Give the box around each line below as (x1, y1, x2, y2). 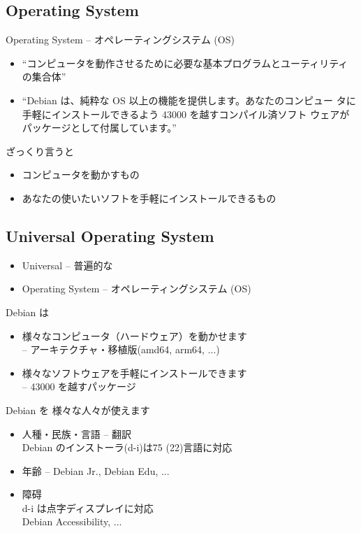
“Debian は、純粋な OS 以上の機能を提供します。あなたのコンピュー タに (22, 92, 356, 107)
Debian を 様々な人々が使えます (6, 402, 150, 417)
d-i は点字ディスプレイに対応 (22, 500, 154, 515)
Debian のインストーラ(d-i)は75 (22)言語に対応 (22, 440, 233, 455)
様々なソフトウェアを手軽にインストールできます (22, 365, 247, 380)
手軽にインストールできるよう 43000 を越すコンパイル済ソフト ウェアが (22, 106, 350, 121)
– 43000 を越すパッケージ (22, 379, 136, 394)
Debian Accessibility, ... (22, 514, 122, 529)
